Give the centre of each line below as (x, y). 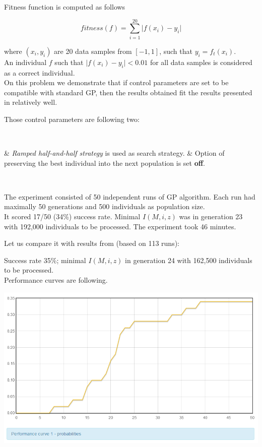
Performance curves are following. (56, 280)
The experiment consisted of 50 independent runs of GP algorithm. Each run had (130, 196)
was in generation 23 (211, 216)
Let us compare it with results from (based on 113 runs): (92, 243)
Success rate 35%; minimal (45, 260)
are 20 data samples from (93, 51)
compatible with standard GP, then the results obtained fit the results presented (128, 92)
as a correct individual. (40, 72)
